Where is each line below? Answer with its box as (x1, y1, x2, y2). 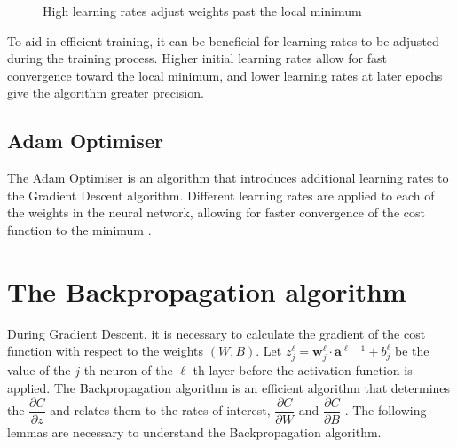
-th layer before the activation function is (188, 361, 413, 380)
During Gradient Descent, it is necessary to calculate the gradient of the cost (7, 324, 426, 342)
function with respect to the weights (7, 341, 204, 360)
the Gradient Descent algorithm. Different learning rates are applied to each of (7, 185, 435, 204)
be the (394, 341, 429, 360)
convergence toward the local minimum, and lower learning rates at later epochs (7, 66, 443, 84)
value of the (7, 361, 71, 380)
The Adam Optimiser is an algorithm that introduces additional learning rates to (7, 169, 449, 187)
